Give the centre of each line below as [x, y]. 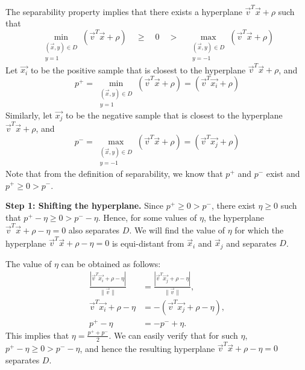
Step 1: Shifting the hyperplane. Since [85, 205]
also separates [94, 230]
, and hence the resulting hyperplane [147, 348]
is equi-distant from [148, 243]
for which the [259, 230]
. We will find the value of [177, 230]
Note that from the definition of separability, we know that [114, 173]
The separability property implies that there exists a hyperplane [124, 11]
